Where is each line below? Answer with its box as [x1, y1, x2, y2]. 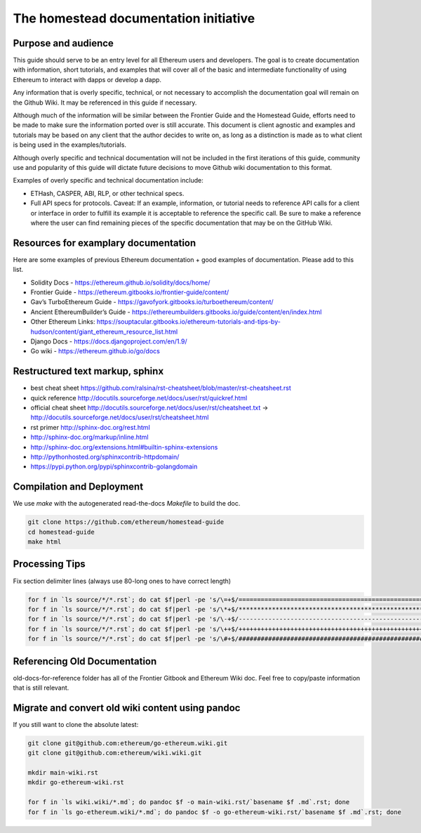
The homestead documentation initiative [13, 11, 255, 26]
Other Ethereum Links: [30, 317, 95, 326]
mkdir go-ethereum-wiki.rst [27, 778, 124, 787]
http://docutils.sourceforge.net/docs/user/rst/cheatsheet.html [30, 413, 209, 421]
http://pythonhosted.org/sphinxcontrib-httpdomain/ [30, 452, 180, 461]
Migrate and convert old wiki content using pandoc [13, 702, 241, 714]
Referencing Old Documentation [13, 655, 157, 667]
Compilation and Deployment [13, 481, 144, 493]
